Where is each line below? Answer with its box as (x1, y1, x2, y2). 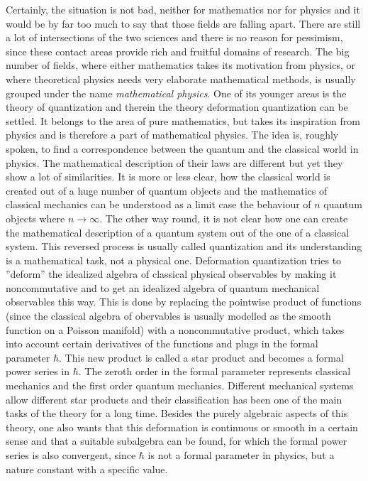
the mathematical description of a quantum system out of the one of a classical (6, 225, 350, 239)
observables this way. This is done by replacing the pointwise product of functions (6, 294, 362, 309)
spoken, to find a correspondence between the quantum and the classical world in (6, 141, 359, 156)
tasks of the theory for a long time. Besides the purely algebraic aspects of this (6, 406, 348, 421)
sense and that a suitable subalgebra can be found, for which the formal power (6, 433, 347, 448)
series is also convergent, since (6, 448, 136, 462)
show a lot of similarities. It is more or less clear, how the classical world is (6, 169, 330, 184)
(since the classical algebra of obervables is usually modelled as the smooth (6, 308, 331, 323)
